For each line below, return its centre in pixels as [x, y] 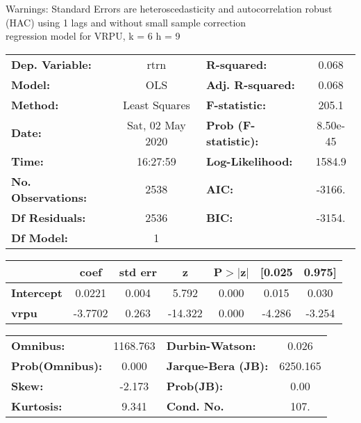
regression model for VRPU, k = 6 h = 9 [93, 36]
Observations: [49, 197]
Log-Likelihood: [249, 161]
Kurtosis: [37, 406]
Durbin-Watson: [211, 345]
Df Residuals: [49, 217]
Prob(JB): [195, 385]
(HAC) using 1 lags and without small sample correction [126, 22]
